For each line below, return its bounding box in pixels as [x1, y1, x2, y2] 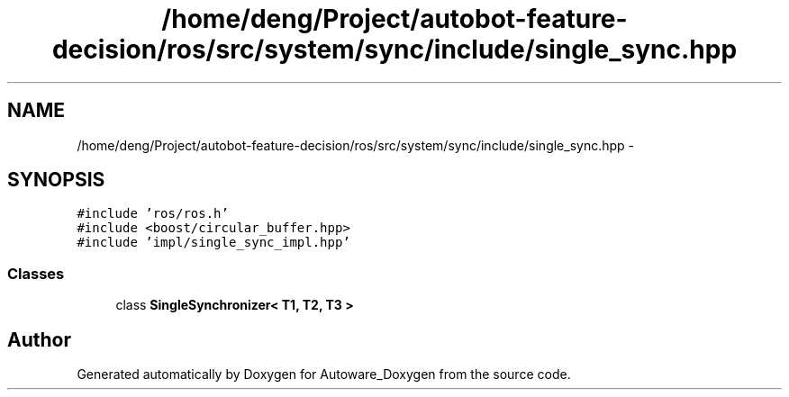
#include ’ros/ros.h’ [77, 206, 229, 221]
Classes [7, 264, 65, 283]
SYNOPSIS [7, 168, 105, 192]
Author [7, 328, 71, 351]
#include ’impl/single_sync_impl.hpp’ [77, 235, 350, 250]
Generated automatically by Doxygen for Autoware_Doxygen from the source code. [77, 366, 571, 383]
